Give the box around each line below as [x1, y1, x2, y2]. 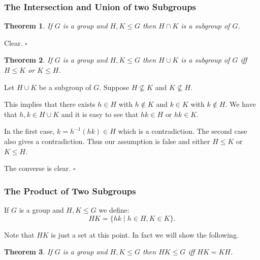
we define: [99, 204, 129, 215]
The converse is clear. [4, 163, 71, 174]
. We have [225, 99, 256, 109]
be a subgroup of [39, 81, 91, 92]
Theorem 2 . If [4, 54, 52, 65]
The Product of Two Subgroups [4, 184, 136, 197]
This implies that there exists [4, 99, 95, 109]
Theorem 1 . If [4, 20, 52, 31]
